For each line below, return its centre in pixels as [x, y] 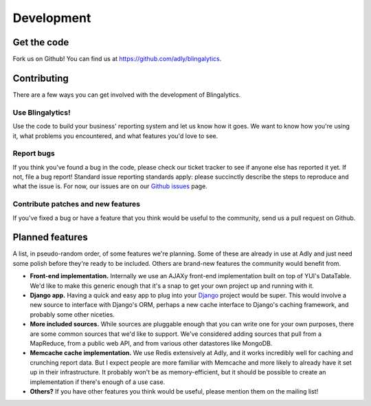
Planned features [50, 237]
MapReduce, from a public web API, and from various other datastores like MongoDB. [151, 343]
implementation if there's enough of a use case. [98, 382]
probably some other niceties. [72, 314]
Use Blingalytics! [42, 112]
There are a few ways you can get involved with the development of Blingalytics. [127, 94]
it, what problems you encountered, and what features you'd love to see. [115, 136]
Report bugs [34, 153]
